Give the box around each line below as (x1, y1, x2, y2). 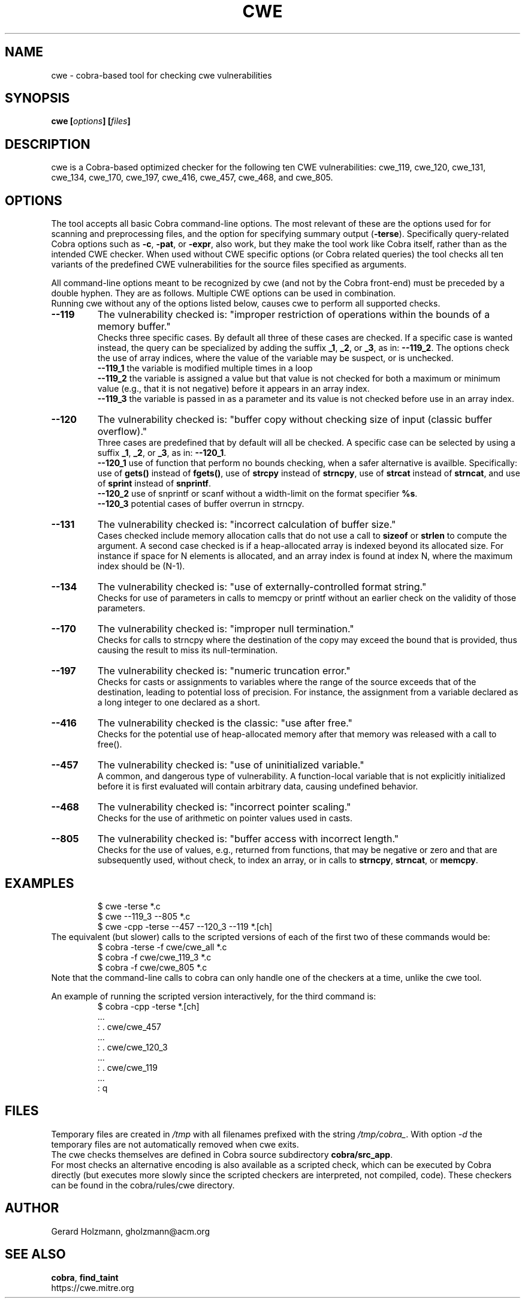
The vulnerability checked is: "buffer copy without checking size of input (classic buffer (97, 413, 492, 426)
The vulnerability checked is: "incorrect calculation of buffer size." (97, 518, 396, 531)
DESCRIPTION (5, 136, 90, 152)
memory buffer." (97, 320, 171, 333)
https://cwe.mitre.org (51, 1282, 134, 1293)
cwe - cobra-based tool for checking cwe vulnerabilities (51, 70, 272, 80)
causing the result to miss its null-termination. (97, 645, 278, 656)
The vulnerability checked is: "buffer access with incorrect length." (97, 833, 399, 845)
